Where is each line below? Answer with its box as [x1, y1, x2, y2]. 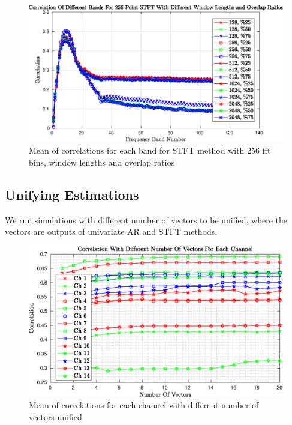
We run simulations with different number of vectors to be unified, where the [5, 213, 287, 226]
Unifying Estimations [5, 185, 139, 203]
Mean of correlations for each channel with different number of [29, 399, 259, 411]
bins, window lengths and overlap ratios [29, 155, 174, 168]
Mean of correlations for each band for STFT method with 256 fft [29, 144, 271, 157]
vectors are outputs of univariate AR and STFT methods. [5, 225, 218, 238]
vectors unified [29, 410, 82, 423]
